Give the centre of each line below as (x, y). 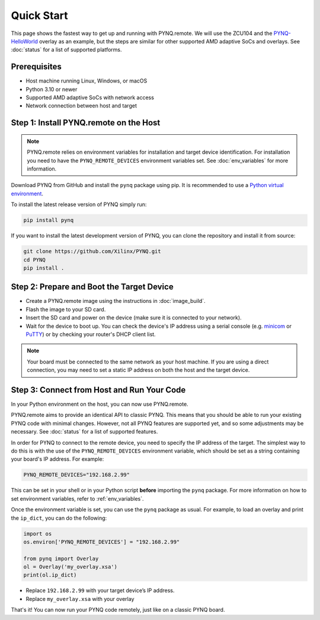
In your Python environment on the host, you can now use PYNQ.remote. (100, 404)
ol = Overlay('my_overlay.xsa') (71, 567)
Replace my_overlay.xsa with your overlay (80, 599)
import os (38, 534)
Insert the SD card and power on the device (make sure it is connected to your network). (134, 318)
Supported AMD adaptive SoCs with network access (90, 97)
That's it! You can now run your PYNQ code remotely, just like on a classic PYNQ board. (118, 610)
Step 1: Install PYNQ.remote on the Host (86, 123)
